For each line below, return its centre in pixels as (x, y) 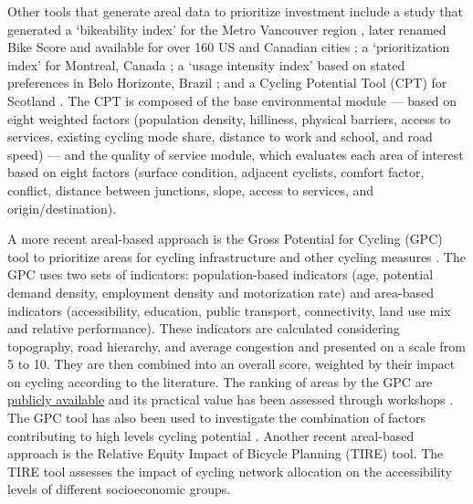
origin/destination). (62, 208)
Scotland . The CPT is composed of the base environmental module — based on (232, 100)
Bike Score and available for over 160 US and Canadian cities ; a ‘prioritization (229, 47)
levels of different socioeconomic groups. (119, 489)
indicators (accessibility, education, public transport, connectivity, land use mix (229, 310)
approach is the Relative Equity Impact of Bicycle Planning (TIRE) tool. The (226, 453)
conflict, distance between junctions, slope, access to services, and (191, 189)
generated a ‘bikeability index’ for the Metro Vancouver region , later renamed (227, 29)
